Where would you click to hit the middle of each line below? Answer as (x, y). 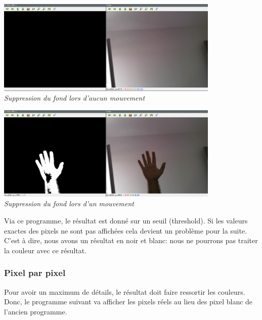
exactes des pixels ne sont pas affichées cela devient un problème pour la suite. (126, 230)
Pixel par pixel (35, 273)
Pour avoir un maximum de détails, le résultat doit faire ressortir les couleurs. (125, 291)
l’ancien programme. (36, 311)
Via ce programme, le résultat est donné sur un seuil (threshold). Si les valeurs (126, 220)
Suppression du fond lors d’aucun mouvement (75, 98)
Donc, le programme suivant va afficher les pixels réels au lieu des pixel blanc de (128, 302)
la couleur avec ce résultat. (46, 250)
